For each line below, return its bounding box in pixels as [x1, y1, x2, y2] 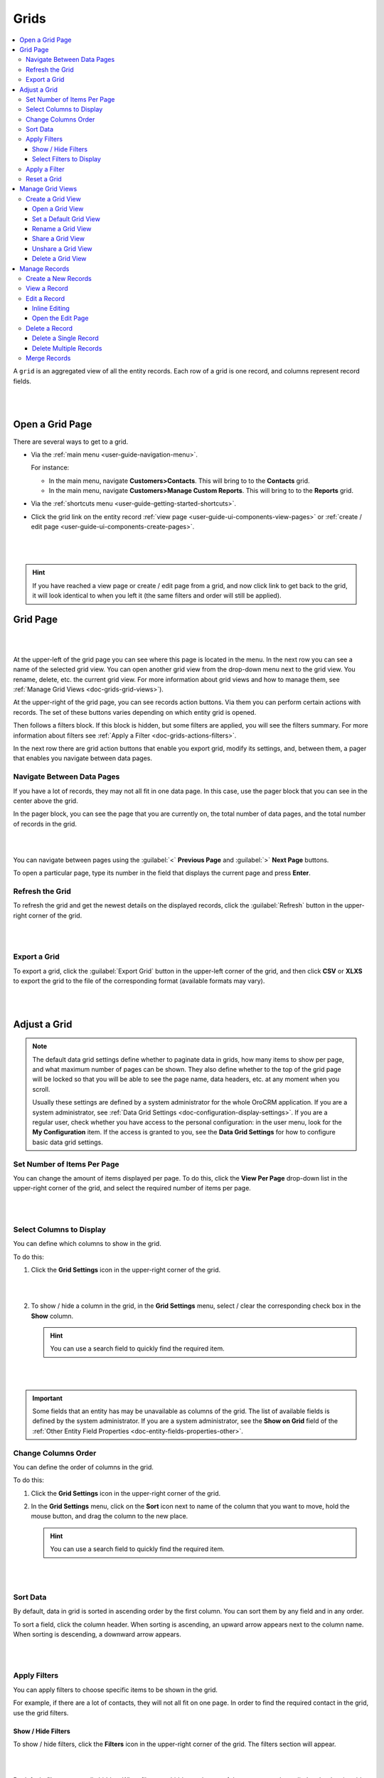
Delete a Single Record [32, 334, 99, 343]
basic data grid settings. [32, 1138, 103, 1146]
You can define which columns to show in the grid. [13, 1240, 161, 1248]
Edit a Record [26, 294, 65, 302]
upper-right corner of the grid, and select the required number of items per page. [13, 1184, 252, 1193]
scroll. [32, 1085, 50, 1093]
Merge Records [26, 354, 71, 363]
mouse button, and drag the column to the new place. [31, 1512, 188, 1521]
